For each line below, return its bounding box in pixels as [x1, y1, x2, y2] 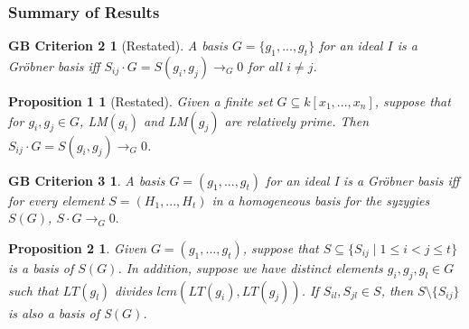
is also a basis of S [8, 303, 111, 322]
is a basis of [8, 258, 74, 277]
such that [8, 280, 59, 299]
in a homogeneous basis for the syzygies [211, 190, 430, 209]
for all [248, 57, 283, 76]
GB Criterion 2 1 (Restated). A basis [8, 36, 228, 55]
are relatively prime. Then [224, 111, 370, 130]
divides [115, 280, 153, 299]
